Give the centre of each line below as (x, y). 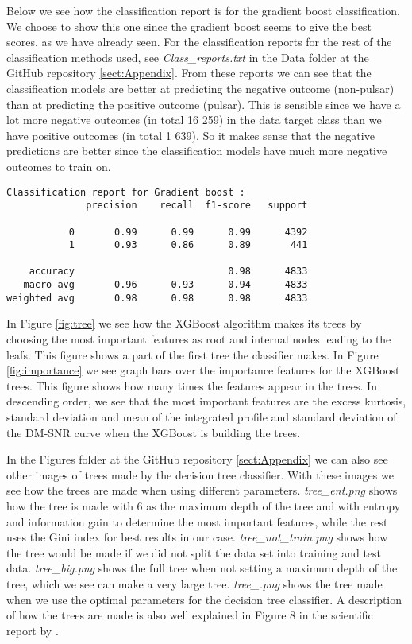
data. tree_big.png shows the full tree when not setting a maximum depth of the (202, 568)
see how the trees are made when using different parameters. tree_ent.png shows (202, 490)
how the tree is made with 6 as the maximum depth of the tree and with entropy (204, 505)
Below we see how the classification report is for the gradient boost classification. (203, 10)
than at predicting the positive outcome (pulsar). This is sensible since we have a (204, 104)
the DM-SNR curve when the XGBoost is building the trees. (154, 432)
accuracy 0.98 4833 (168, 272)
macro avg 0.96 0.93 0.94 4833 (166, 285)
